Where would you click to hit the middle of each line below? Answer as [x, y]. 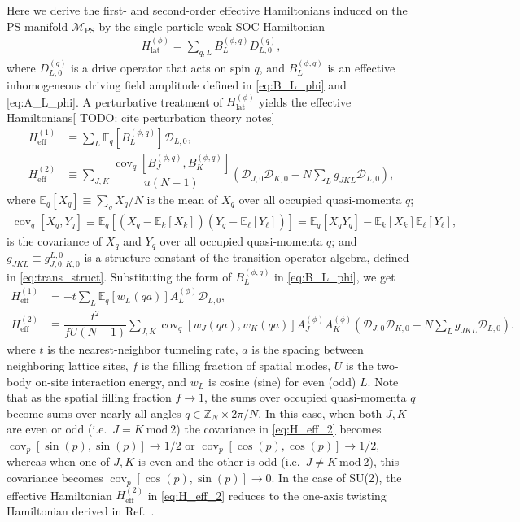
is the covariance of [55, 240]
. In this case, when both [320, 413]
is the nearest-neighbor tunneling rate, [143, 349]
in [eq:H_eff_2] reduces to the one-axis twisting [267, 495]
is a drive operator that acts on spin [161, 67]
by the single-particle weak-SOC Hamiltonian [212, 26]
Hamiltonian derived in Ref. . [81, 510]
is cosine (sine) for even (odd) [282, 381]
